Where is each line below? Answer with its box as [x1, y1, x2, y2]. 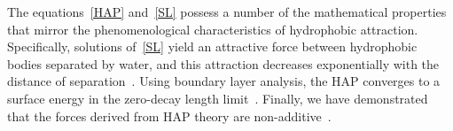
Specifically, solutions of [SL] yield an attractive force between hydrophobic [7, 37, 418, 56]
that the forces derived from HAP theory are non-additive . [7, 106, 332, 125]
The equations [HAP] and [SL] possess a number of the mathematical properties [7, 3, 447, 20]
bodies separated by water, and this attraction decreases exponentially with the [7, 54, 440, 73]
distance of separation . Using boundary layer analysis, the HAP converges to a [7, 72, 441, 90]
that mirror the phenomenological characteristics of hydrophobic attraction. [7, 19, 418, 38]
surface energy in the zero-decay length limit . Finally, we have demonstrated [7, 89, 428, 107]
